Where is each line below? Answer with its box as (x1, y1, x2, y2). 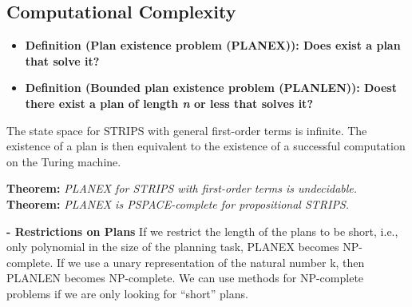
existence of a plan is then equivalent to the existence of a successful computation (6, 138, 406, 154)
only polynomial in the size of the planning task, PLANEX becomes (6, 238, 339, 255)
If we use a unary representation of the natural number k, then (56, 253, 365, 270)
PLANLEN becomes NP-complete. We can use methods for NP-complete (6, 269, 364, 286)
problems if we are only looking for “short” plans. (6, 285, 248, 301)
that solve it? (25, 52, 100, 69)
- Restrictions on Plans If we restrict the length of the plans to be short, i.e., (6, 222, 398, 239)
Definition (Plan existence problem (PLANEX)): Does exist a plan (25, 37, 401, 54)
